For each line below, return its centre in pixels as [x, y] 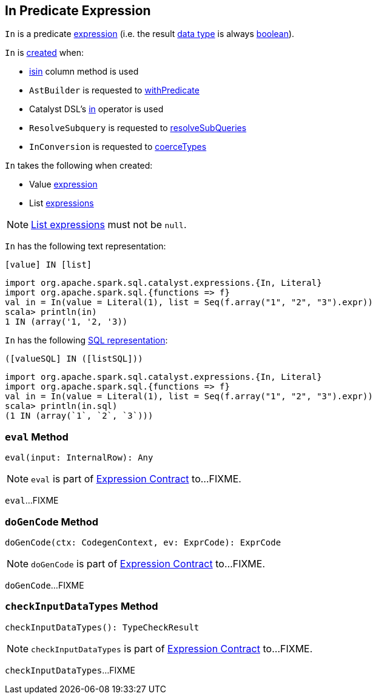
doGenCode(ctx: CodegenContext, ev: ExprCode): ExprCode [143, 542]
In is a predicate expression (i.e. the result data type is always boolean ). [150, 34]
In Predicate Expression [78, 11]
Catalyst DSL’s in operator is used [96, 109]
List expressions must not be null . [109, 225]
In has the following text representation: [86, 246]
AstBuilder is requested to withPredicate [114, 90]
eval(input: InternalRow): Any [79, 458]
